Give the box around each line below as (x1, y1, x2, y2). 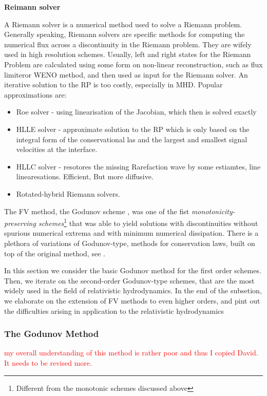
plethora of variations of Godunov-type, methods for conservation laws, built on (4, 237, 255, 248)
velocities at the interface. (16, 144, 98, 155)
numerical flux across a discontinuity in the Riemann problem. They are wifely (4, 39, 252, 49)
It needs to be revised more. (4, 357, 92, 368)
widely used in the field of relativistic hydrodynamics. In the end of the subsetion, (4, 285, 262, 296)
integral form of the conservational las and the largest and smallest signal (16, 134, 247, 144)
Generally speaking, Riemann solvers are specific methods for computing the (4, 29, 245, 40)
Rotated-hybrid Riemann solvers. (16, 188, 120, 199)
